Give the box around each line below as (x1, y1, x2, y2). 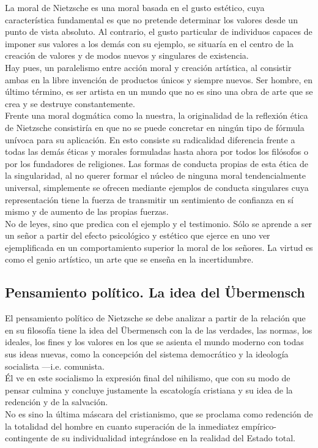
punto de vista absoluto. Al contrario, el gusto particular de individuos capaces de (5, 25, 312, 38)
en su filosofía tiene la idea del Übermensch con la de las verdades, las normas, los (5, 323, 312, 336)
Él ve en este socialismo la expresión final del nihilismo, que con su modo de (5, 371, 290, 384)
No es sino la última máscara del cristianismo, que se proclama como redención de (5, 408, 313, 420)
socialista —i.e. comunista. (5, 359, 105, 372)
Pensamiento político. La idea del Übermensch (5, 283, 305, 302)
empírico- (242, 419, 276, 432)
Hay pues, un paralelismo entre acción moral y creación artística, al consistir (5, 61, 292, 73)
